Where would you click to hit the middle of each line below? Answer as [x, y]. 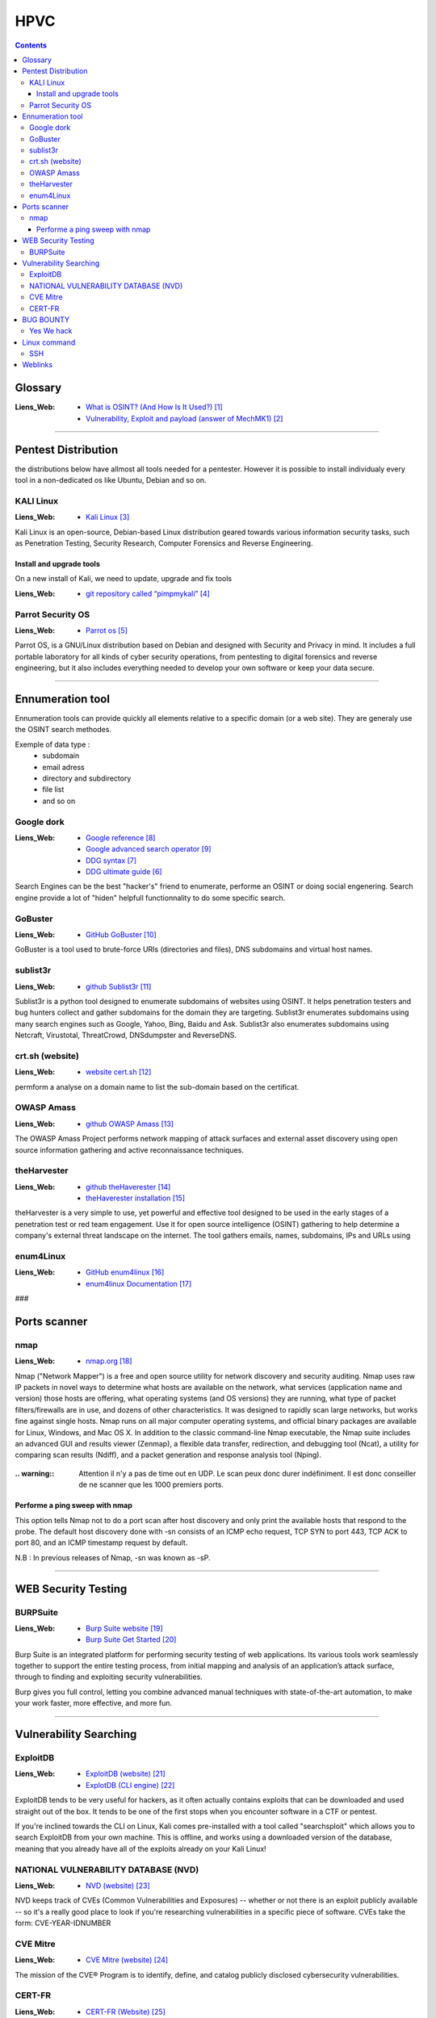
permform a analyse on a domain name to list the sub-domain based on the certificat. [157, 1086]
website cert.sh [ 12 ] [119, 1072]
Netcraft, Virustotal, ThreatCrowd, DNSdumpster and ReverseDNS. [126, 1035]
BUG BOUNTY [46, 320]
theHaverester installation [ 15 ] [136, 1198]
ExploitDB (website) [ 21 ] [126, 1774]
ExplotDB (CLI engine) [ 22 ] [130, 1785]
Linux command [49, 342]
